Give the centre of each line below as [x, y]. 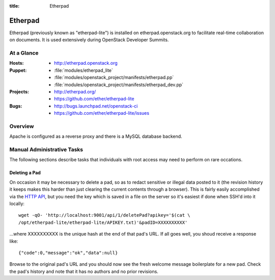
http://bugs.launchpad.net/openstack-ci [96, 106]
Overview [22, 126]
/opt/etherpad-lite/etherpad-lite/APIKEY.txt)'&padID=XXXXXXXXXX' [103, 222]
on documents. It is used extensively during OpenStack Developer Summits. [89, 40]
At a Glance [24, 53]
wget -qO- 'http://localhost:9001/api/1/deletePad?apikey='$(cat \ [104, 215]
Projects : [19, 92]
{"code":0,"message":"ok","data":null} [68, 253]
